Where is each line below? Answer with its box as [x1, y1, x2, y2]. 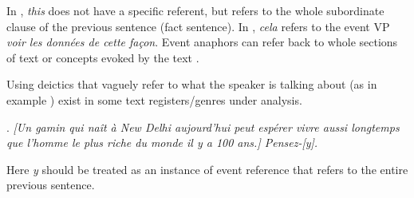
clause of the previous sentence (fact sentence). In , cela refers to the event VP [6, 18, 390, 34]
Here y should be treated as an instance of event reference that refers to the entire [6, 160, 408, 177]
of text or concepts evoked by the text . [6, 49, 199, 65]
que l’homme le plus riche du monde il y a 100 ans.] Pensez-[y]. [6, 134, 318, 151]
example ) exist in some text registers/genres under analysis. [6, 91, 302, 108]
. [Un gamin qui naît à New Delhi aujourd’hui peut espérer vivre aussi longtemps [6, 118, 400, 135]
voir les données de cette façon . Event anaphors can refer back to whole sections [6, 34, 398, 50]
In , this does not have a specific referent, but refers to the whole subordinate [6, 2, 384, 18]
